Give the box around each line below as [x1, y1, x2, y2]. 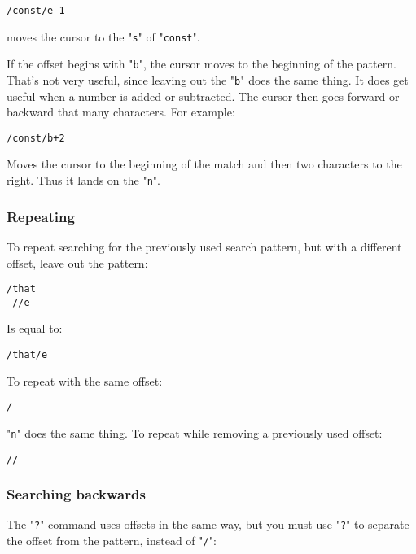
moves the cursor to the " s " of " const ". [7, 28, 200, 45]
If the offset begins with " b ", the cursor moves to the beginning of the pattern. [7, 55, 396, 72]
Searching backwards [7, 484, 146, 504]
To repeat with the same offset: [7, 372, 163, 389]
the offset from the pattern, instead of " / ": [7, 532, 217, 549]
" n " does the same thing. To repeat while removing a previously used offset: [7, 424, 383, 441]
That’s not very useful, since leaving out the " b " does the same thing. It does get [7, 71, 409, 88]
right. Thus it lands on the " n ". [7, 172, 160, 189]
